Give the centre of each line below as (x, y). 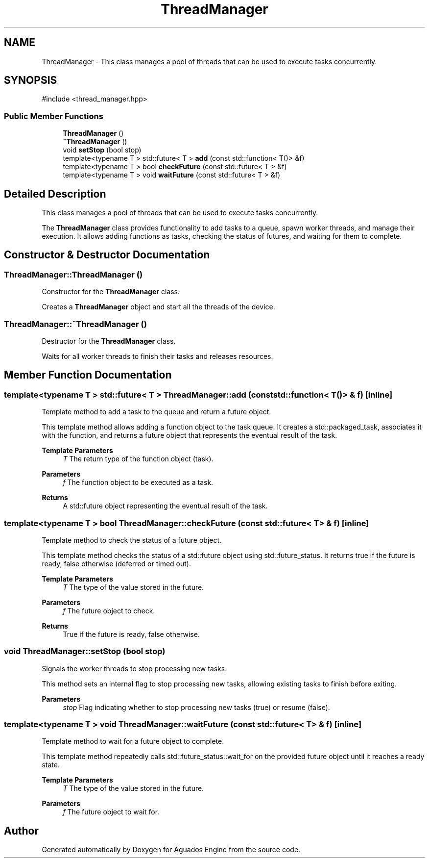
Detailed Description (55, 194)
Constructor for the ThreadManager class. (111, 292)
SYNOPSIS (31, 80)
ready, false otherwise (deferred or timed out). (117, 563)
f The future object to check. (109, 610)
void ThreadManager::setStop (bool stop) (85, 651)
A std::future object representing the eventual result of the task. (165, 506)
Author (21, 831)
